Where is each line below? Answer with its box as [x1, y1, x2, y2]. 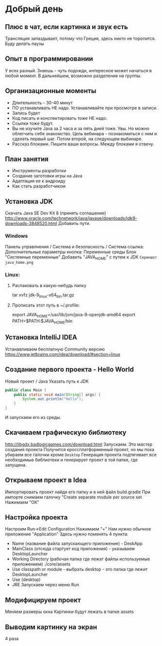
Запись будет [12, 110, 40, 116]
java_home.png [5, 260, 34, 265]
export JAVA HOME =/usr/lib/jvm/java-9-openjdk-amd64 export [12, 312, 135, 319]
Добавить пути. [58, 221, 91, 226]
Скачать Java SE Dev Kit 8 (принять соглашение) [5, 210, 106, 216]
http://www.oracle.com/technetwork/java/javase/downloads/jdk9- [5, 215, 137, 221]
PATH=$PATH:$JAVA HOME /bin [12, 318, 73, 325]
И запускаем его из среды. [5, 415, 62, 420]
